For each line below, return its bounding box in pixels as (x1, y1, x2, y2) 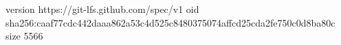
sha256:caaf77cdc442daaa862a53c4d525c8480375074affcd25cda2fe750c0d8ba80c (5, 15, 335, 29)
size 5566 (5, 29, 43, 43)
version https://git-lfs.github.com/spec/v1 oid (5, 2, 199, 16)
